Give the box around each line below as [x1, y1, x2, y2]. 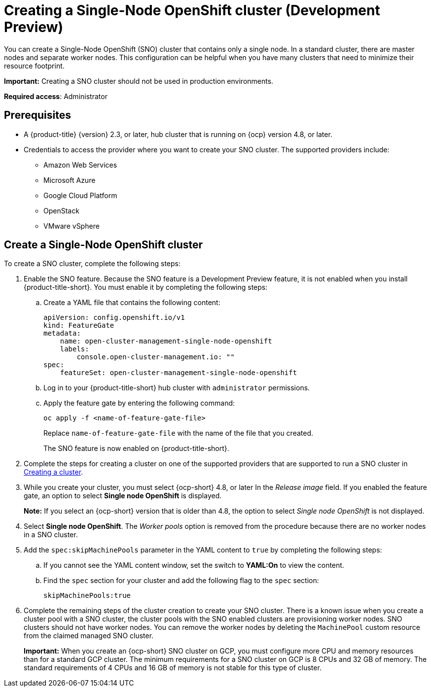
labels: [60, 345, 89, 353]
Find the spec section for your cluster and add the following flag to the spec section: [43, 576, 319, 585]
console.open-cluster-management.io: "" [76, 353, 235, 361]
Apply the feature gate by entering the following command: [43, 399, 235, 408]
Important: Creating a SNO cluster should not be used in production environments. [4, 76, 274, 85]
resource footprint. [4, 61, 65, 70]
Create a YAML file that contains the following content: [43, 298, 220, 307]
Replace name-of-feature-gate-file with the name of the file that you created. [43, 429, 314, 438]
